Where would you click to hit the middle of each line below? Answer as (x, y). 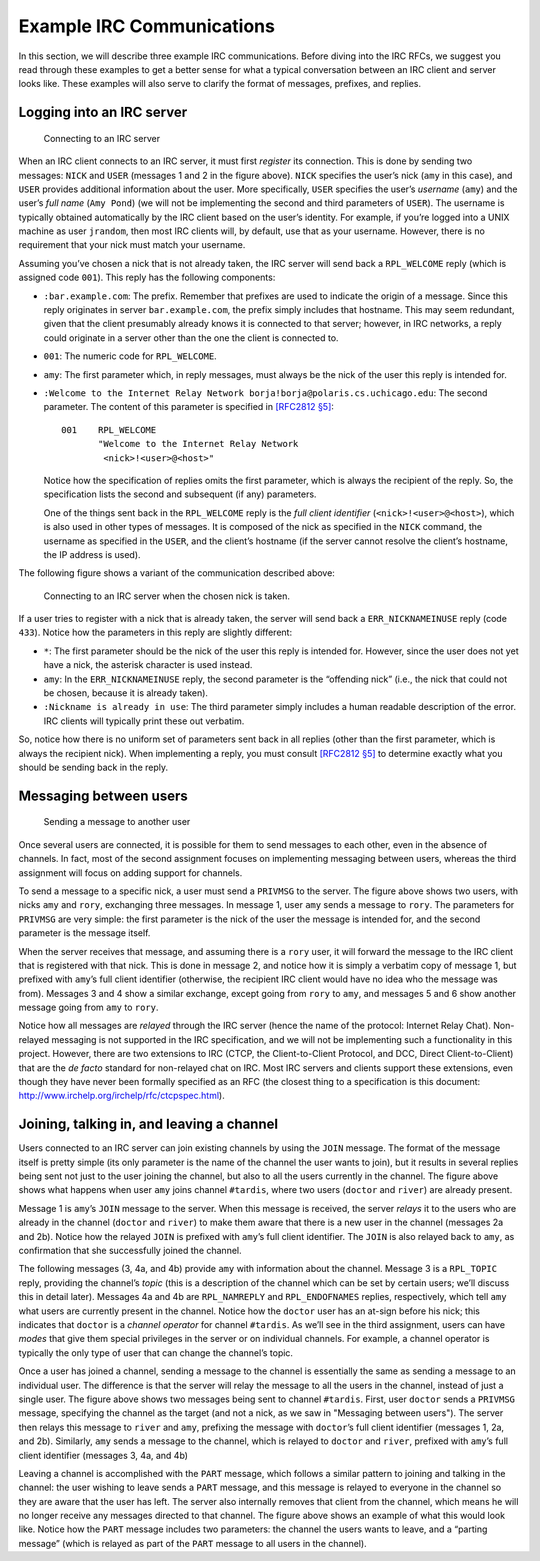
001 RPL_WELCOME (109, 429)
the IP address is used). (92, 554)
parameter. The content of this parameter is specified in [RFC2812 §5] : (189, 407)
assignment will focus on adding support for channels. (130, 872)
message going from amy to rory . (88, 1007)
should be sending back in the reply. (93, 767)
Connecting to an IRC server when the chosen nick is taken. (166, 596)
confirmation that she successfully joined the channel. (130, 1251)
